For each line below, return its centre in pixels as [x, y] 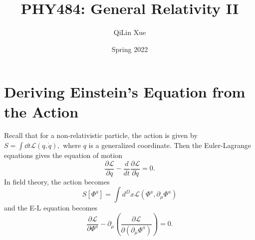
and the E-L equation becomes [51, 208]
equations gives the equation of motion [63, 155]
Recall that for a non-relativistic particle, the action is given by [101, 135]
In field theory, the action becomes [57, 181]
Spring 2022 [130, 49]
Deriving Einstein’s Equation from [125, 92]
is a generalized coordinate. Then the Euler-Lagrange [170, 145]
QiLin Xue [130, 32]
